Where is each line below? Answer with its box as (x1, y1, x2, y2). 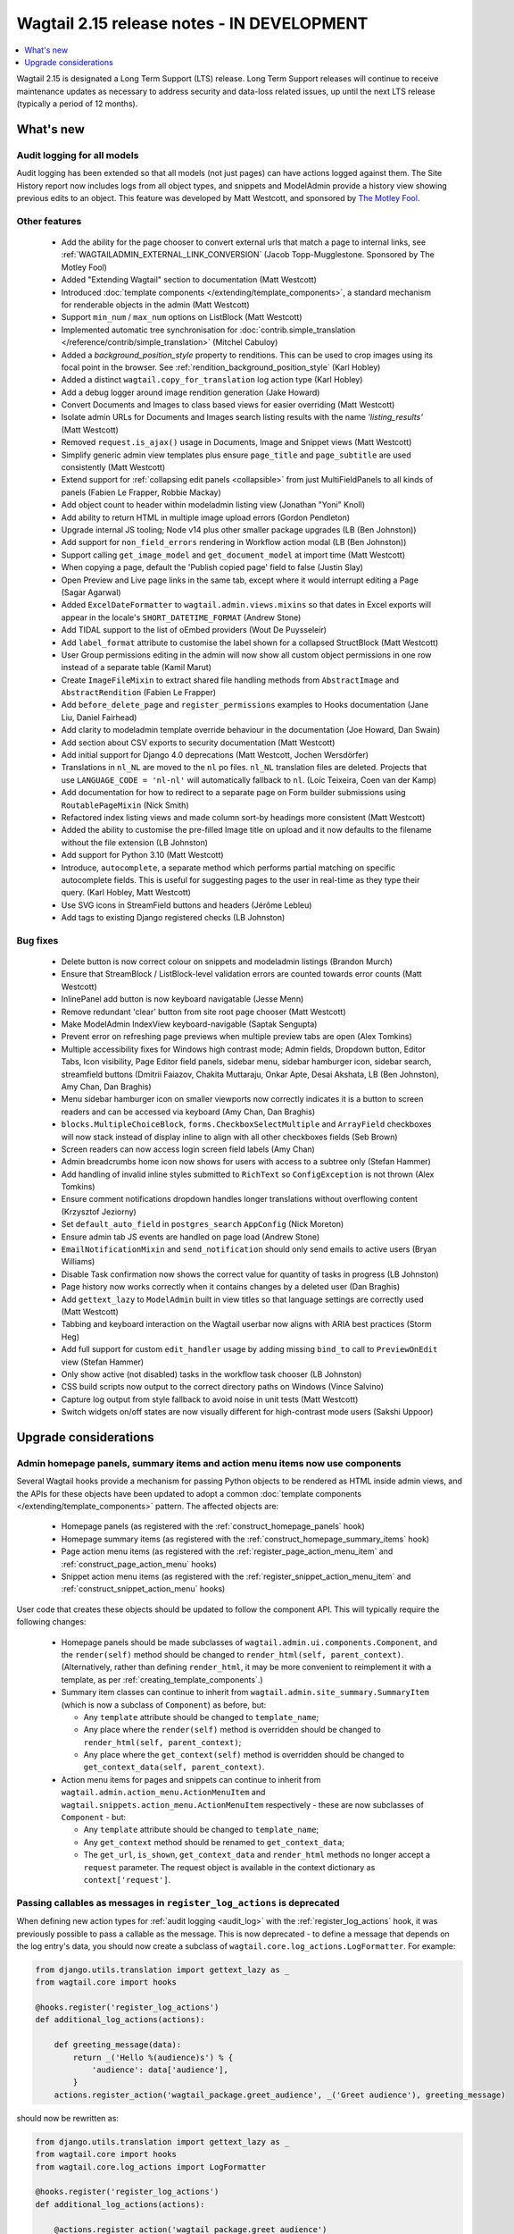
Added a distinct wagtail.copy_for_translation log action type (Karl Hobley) (61, 374, 363, 385)
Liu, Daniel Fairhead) (61, 711, 137, 723)
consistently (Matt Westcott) (61, 462, 166, 473)
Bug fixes (16, 934, 59, 946)
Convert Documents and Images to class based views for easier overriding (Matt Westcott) (61, 399, 395, 410)
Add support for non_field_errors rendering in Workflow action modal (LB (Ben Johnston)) (61, 537, 407, 548)
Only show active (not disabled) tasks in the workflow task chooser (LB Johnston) (61, 1368, 362, 1380)
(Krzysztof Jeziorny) (61, 1206, 137, 1217)
